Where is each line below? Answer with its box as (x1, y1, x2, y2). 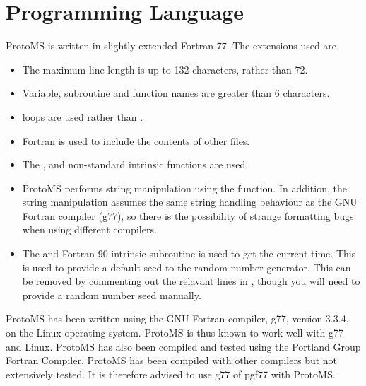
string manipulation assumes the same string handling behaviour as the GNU (22, 194, 358, 209)
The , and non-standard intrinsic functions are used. (22, 157, 249, 172)
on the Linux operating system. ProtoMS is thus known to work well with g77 (6, 325, 343, 340)
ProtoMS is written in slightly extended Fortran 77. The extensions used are (6, 38, 337, 53)
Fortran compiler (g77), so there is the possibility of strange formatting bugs (22, 208, 354, 223)
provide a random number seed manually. (22, 287, 201, 302)
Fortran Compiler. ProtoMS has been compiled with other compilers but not (6, 353, 338, 368)
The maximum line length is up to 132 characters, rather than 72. (22, 62, 308, 76)
